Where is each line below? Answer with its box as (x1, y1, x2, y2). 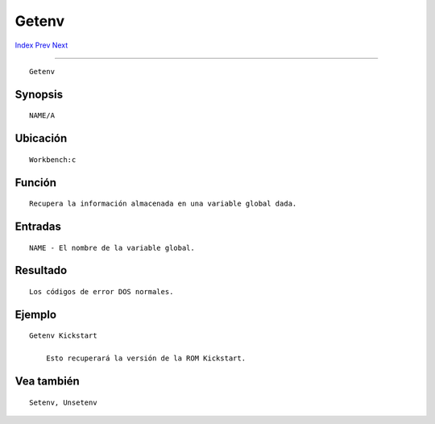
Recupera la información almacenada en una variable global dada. (29, 199, 297, 209)
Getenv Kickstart (29, 331, 97, 340)
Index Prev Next (14, 40, 68, 50)
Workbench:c (29, 155, 77, 164)
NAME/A (29, 111, 56, 120)
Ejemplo (14, 307, 56, 322)
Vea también (14, 374, 80, 388)
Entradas (14, 219, 62, 233)
